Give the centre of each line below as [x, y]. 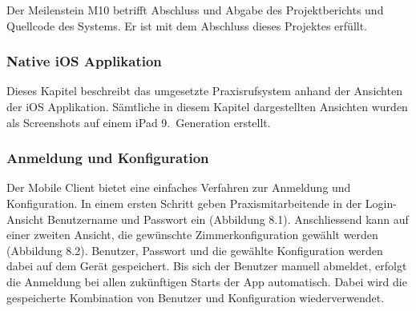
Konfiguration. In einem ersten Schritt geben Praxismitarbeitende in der [184, 203]
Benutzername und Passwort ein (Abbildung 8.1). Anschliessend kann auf [228, 219]
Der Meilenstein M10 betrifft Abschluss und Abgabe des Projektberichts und [195, 10]
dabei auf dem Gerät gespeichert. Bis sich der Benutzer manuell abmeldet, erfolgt [207, 266]
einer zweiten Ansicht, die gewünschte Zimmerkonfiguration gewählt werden [192, 235]
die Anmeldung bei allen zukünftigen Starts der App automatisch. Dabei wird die [207, 281]
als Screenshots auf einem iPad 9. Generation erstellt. [139, 122]
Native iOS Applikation [84, 61]
